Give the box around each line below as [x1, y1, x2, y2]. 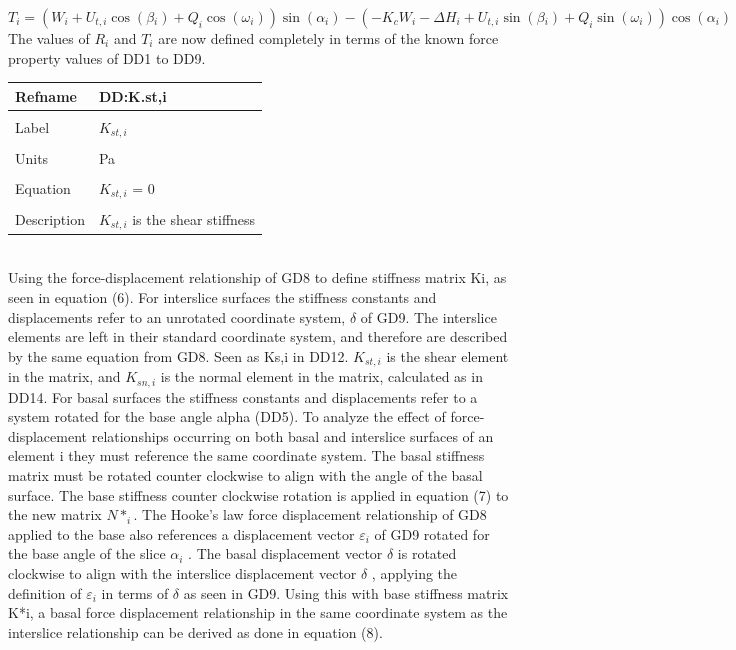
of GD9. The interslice [360, 306, 497, 327]
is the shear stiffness [132, 208, 256, 229]
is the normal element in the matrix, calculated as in [160, 366, 483, 387]
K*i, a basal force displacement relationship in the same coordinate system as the [8, 602, 508, 623]
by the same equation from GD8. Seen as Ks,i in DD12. [8, 345, 349, 366]
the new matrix [8, 504, 102, 525]
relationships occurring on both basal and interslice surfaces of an [91, 425, 494, 446]
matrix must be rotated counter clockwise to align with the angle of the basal [8, 464, 483, 485]
